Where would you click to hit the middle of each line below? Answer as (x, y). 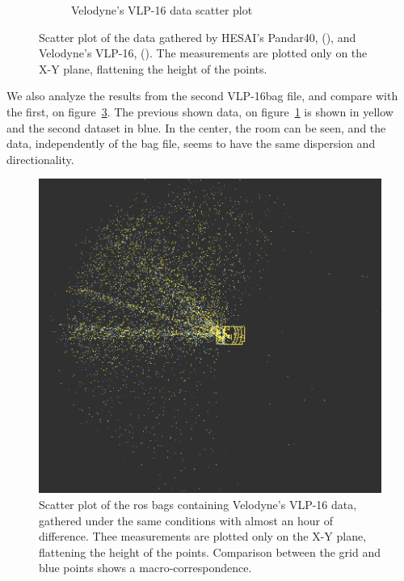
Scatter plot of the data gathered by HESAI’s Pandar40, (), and (198, 37)
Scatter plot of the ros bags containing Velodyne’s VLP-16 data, (198, 504)
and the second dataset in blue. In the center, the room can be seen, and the (196, 127)
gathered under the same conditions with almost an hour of (186, 520)
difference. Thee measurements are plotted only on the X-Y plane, (203, 536)
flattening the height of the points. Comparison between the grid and (210, 552)
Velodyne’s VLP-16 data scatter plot (162, 10)
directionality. (40, 159)
